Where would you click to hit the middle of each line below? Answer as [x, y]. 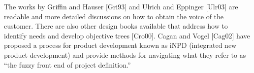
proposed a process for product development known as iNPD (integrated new [120, 45]
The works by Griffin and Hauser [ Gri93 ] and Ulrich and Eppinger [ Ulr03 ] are [121, 6]
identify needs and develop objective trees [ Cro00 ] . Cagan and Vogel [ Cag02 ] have [127, 35]
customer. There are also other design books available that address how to [116, 26]
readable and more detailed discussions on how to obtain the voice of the [114, 16]
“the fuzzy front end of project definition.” [67, 64]
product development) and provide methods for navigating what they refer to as [125, 55]
